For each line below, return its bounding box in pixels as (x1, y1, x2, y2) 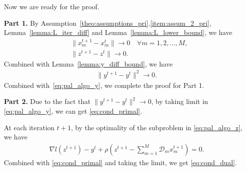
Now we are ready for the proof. (4, 1, 99, 11)
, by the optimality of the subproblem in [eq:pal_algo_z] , (71, 122, 243, 132)
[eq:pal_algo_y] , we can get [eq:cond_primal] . (4, 106, 142, 116)
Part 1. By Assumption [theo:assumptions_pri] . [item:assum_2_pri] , (4, 17, 211, 28)
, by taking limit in (151, 96, 208, 106)
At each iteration (4, 122, 55, 132)
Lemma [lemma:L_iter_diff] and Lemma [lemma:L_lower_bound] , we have (4, 27, 232, 37)
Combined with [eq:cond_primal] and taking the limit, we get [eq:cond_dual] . (4, 157, 237, 167)
